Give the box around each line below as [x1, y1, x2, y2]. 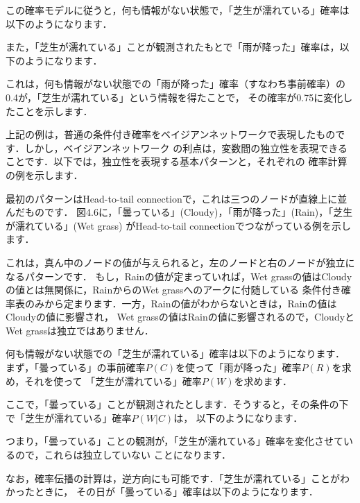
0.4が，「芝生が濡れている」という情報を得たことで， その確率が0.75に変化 [6, 89, 343, 104]
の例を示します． [6, 167, 83, 182]
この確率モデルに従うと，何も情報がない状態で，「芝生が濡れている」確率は [6, 3, 350, 17]
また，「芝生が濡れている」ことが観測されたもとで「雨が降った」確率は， [6, 40, 340, 54]
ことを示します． [15, 103, 93, 118]
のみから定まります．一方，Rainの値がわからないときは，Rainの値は [24, 296, 337, 310]
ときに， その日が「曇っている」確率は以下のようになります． [34, 484, 318, 499]
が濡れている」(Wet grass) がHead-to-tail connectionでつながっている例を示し [6, 218, 352, 232]
